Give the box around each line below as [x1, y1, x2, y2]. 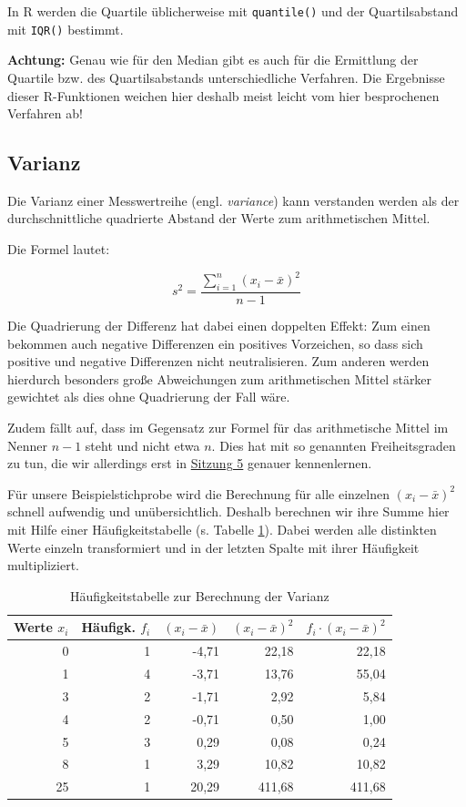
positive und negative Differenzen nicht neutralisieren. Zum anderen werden [7, 352, 430, 371]
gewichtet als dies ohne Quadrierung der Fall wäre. [7, 387, 290, 406]
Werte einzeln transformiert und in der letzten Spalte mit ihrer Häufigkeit [7, 537, 420, 557]
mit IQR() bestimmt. [7, 19, 124, 38]
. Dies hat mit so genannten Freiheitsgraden [211, 435, 456, 455]
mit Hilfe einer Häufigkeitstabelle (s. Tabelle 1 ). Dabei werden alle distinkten [7, 519, 437, 538]
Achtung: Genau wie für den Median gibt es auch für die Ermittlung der [7, 50, 419, 69]
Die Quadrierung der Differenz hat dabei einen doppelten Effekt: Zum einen [7, 316, 431, 334]
